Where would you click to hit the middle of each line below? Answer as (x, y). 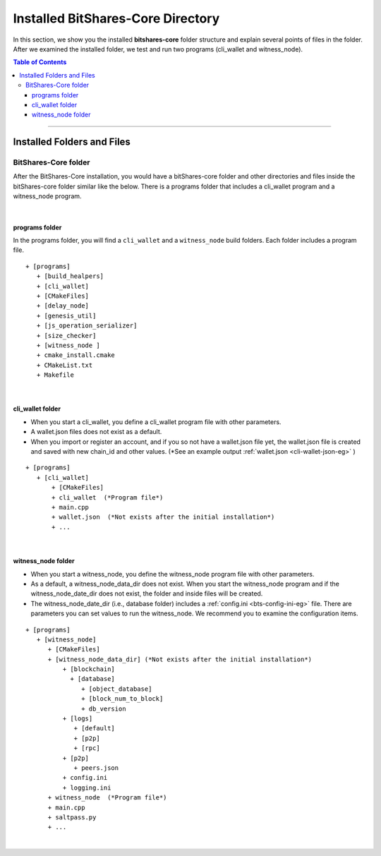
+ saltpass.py (72, 817)
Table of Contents (40, 62)
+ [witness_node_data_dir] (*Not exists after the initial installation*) (180, 659)
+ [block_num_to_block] (122, 699)
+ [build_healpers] (70, 276)
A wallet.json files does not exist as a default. (96, 432)
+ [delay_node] (63, 306)
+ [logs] (78, 719)
